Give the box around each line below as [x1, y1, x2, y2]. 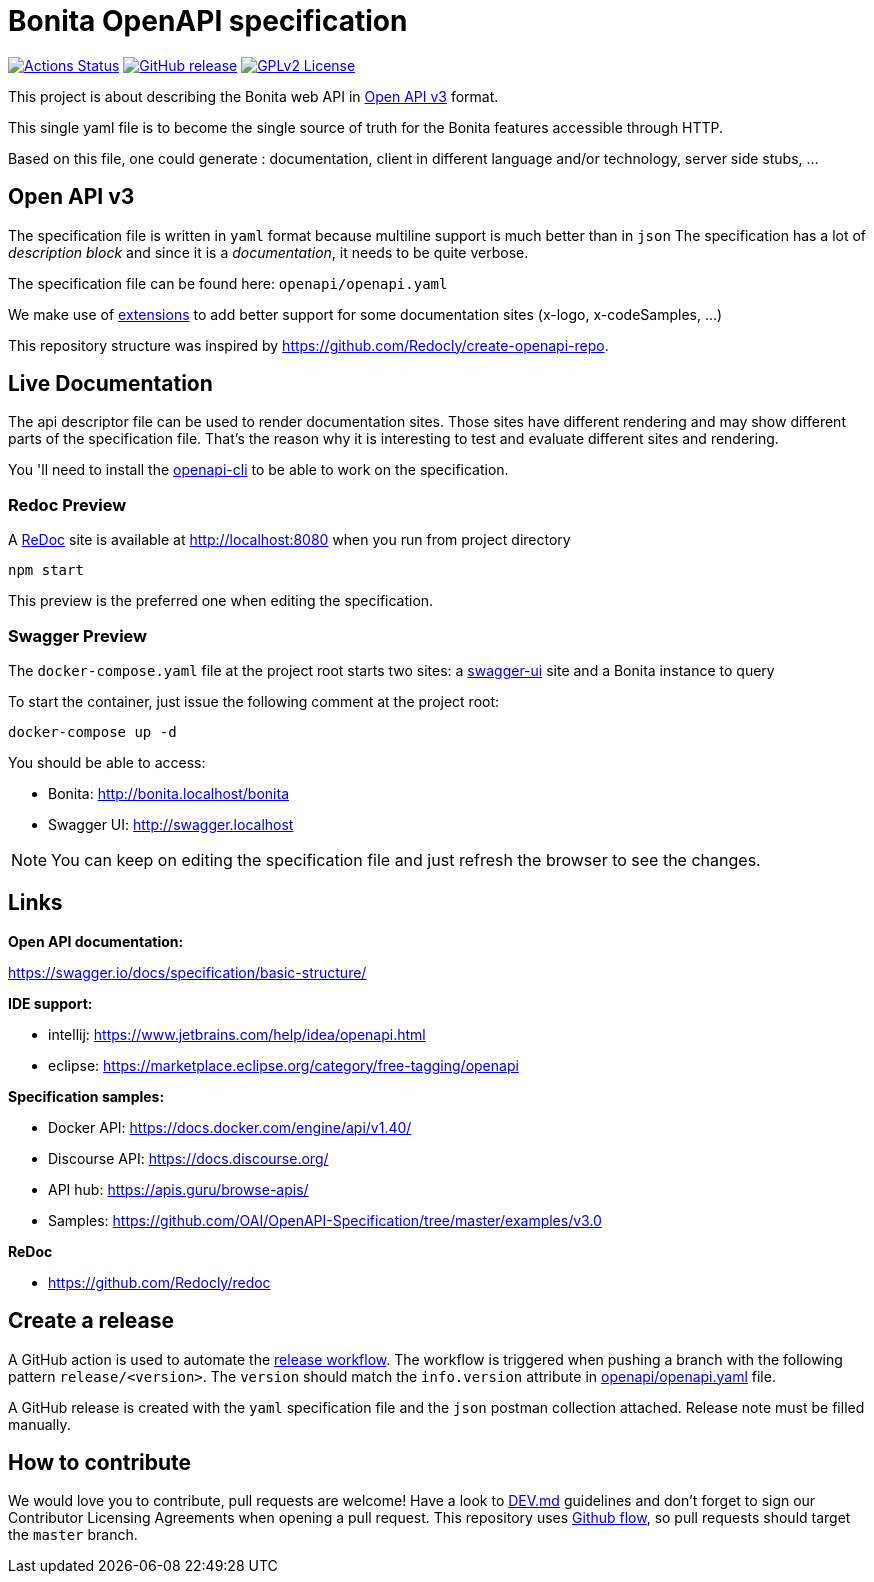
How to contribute [8, 1450, 192, 1476]
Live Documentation [8, 371, 213, 397]
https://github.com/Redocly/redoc [48, 1273, 271, 1291]
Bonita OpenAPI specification [8, 4, 408, 38]
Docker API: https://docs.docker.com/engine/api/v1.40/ [48, 1118, 412, 1136]
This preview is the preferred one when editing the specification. [8, 592, 434, 610]
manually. [8, 1415, 71, 1433]
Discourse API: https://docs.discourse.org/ [48, 1149, 329, 1167]
